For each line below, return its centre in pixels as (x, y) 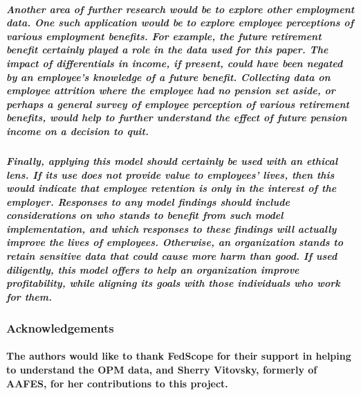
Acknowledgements (60, 327)
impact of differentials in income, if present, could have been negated (175, 63)
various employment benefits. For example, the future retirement (164, 36)
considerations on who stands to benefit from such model (145, 215)
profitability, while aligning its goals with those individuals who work (173, 283)
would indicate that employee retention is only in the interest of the (172, 188)
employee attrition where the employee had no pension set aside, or (171, 90)
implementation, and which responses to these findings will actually (172, 228)
